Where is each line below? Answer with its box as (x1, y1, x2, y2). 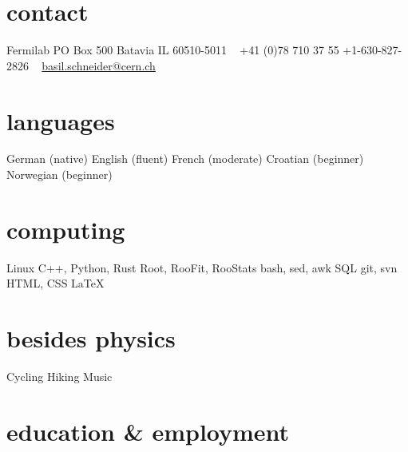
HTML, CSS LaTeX (6, 275, 105, 291)
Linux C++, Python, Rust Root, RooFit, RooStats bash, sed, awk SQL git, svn (6, 259, 398, 276)
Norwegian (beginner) (6, 166, 113, 183)
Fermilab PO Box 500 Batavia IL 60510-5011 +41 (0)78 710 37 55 (6, 42, 339, 58)
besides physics (6, 322, 176, 355)
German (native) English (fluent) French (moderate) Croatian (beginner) (6, 150, 364, 167)
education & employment (6, 414, 290, 447)
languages (6, 104, 115, 137)
